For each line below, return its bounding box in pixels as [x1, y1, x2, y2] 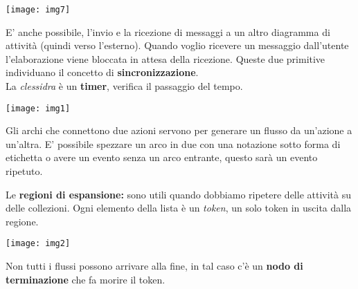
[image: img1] [6, 103, 71, 113]
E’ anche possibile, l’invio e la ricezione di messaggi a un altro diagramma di [6, 24, 330, 39]
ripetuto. [6, 164, 43, 178]
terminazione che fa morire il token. [6, 272, 165, 286]
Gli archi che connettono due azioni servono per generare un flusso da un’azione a [6, 123, 352, 138]
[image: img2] [6, 239, 71, 249]
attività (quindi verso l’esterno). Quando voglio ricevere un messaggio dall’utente [6, 38, 349, 53]
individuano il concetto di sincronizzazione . [6, 65, 199, 80]
